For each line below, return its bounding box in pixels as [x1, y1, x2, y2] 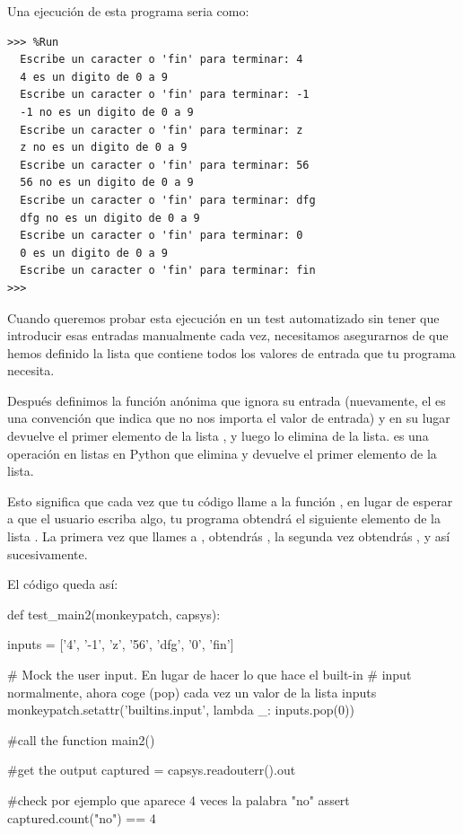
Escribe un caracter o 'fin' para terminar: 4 [20, 53, 303, 66]
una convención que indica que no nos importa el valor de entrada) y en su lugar [7, 408, 450, 427]
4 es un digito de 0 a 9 [20, 70, 168, 83]
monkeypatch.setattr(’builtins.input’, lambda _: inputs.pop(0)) [7, 700, 354, 719]
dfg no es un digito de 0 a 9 [20, 211, 200, 224]
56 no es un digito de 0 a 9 [20, 176, 194, 189]
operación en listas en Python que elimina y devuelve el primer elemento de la [7, 443, 437, 462]
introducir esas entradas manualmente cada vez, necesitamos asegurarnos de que [7, 326, 449, 345]
